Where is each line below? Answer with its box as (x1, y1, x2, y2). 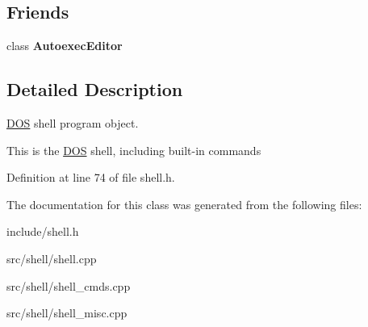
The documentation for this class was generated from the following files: (6, 195, 362, 212)
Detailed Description (6, 77, 183, 102)
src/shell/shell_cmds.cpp (6, 277, 131, 294)
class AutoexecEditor (6, 37, 123, 54)
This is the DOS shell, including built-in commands (6, 141, 261, 158)
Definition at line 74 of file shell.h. (6, 169, 175, 186)
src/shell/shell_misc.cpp (6, 304, 128, 321)
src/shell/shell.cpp (6, 249, 97, 266)
